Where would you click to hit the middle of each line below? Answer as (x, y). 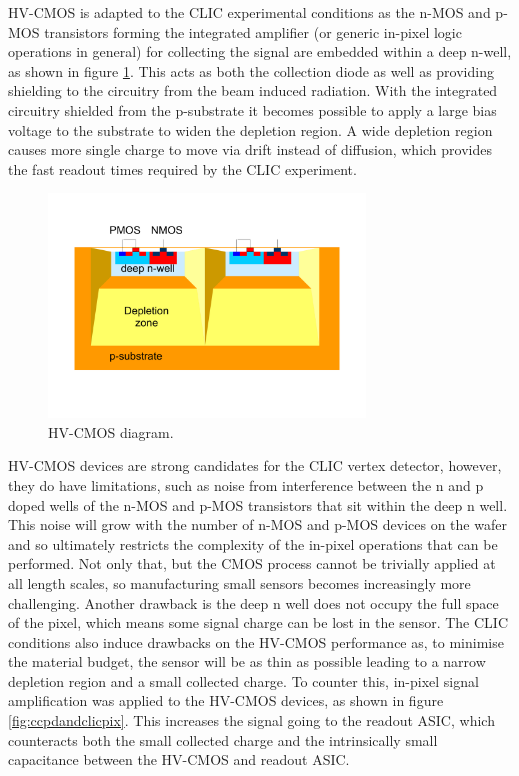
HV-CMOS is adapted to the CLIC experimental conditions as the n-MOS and (249, 12)
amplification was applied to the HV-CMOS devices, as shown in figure (226, 700)
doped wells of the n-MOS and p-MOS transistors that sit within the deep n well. (258, 504)
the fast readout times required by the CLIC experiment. (182, 168)
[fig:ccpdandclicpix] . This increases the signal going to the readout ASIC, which (251, 720)
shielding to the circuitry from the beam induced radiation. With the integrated (253, 90)
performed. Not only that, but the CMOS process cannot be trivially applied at (252, 563)
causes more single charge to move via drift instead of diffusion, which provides (250, 149)
